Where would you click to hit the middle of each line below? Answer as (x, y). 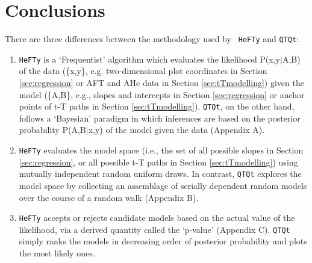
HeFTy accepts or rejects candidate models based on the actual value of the (157, 218)
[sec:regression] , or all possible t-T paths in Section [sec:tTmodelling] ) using (158, 162)
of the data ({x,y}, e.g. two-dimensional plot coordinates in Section (143, 71)
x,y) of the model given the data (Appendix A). (176, 130)
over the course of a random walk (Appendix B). (109, 197)
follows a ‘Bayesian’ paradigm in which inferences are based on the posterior (160, 118)
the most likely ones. (57, 253)
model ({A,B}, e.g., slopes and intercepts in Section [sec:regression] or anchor (162, 94)
